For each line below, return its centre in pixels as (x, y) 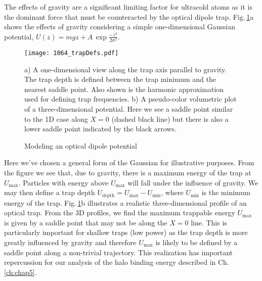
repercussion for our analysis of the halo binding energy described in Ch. (117, 262)
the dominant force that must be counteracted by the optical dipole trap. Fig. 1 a (129, 16)
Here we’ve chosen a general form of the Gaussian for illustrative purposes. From (129, 162)
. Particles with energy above (63, 182)
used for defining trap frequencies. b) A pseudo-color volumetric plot (130, 99)
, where (172, 192)
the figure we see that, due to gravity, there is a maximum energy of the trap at (128, 172)
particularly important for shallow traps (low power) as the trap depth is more (126, 232)
